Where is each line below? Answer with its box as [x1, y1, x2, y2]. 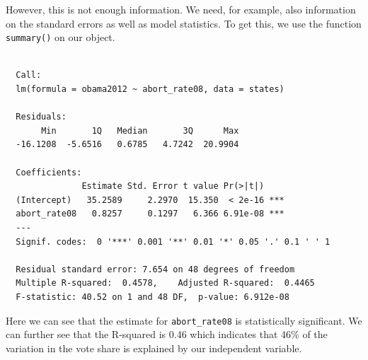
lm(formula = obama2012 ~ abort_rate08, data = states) [16, 84, 284, 95]
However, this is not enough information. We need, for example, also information [6, 2, 356, 16]
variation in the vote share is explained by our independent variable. [6, 340, 302, 355]
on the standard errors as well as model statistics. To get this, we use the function [6, 16, 362, 30]
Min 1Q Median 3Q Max [41, 125, 239, 136]
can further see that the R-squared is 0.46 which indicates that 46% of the [6, 327, 328, 342]
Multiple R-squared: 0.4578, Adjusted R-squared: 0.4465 [16, 278, 315, 289]
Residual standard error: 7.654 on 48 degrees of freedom [16, 264, 295, 274]
